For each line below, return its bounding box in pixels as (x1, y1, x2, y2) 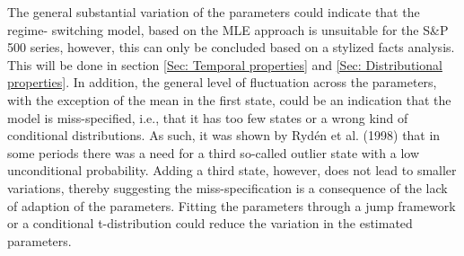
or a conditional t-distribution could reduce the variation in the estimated (7, 214, 413, 233)
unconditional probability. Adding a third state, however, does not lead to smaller (7, 161, 457, 180)
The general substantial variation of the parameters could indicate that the (7, 3, 420, 21)
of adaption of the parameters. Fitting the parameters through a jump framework (7, 196, 456, 215)
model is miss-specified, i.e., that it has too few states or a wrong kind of (7, 108, 408, 127)
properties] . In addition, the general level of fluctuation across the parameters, (7, 73, 437, 92)
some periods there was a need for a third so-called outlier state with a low (7, 143, 420, 162)
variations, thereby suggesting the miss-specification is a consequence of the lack (7, 178, 448, 197)
